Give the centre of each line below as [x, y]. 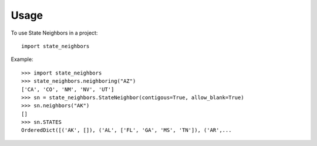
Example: [22, 59]
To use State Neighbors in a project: [54, 33]
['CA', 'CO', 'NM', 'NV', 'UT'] [68, 89]
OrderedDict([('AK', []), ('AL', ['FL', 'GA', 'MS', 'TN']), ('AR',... [127, 130]
